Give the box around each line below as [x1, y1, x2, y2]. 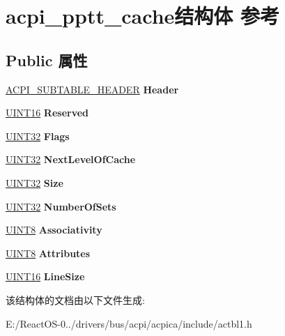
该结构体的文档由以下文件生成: [6, 292, 145, 307]
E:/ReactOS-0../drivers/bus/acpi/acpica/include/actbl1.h [6, 316, 252, 330]
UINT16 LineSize [6, 269, 85, 284]
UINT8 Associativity [6, 222, 102, 237]
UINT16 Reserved [6, 105, 89, 120]
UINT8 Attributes [6, 245, 91, 260]
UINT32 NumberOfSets [6, 199, 116, 213]
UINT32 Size [6, 175, 63, 190]
